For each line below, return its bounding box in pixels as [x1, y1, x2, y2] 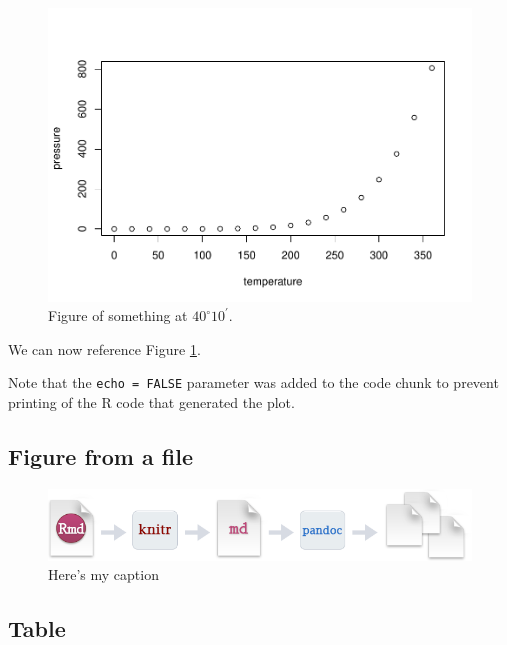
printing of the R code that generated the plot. [8, 391, 295, 412]
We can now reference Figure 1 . [8, 338, 201, 359]
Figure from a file [8, 440, 193, 471]
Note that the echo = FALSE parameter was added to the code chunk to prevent [8, 372, 499, 393]
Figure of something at [48, 305, 188, 326]
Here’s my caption [48, 564, 159, 585]
